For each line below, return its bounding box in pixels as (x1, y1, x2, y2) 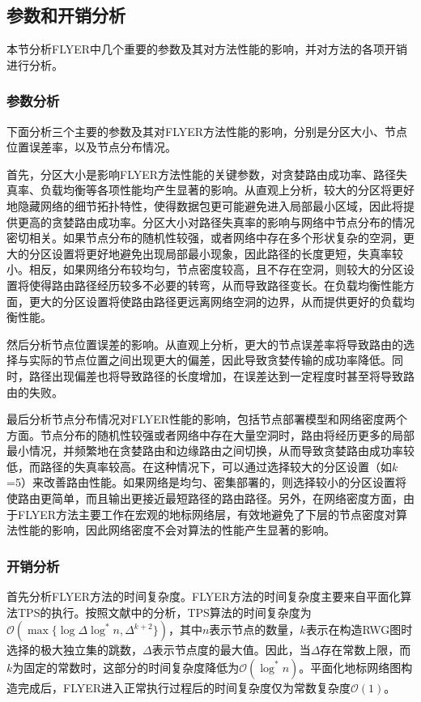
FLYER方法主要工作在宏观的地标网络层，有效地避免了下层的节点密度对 (17, 505, 397, 522)
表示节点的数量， (209, 621, 300, 638)
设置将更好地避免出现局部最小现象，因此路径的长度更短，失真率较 (51, 245, 403, 262)
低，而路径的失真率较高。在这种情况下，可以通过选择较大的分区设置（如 (6, 457, 392, 474)
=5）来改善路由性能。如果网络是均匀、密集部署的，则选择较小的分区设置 (6, 474, 395, 491)
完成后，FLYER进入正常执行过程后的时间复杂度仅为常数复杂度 (17, 679, 351, 696)
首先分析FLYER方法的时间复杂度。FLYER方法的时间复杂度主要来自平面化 (6, 588, 401, 605)
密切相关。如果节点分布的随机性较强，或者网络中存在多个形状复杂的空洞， (6, 229, 403, 246)
